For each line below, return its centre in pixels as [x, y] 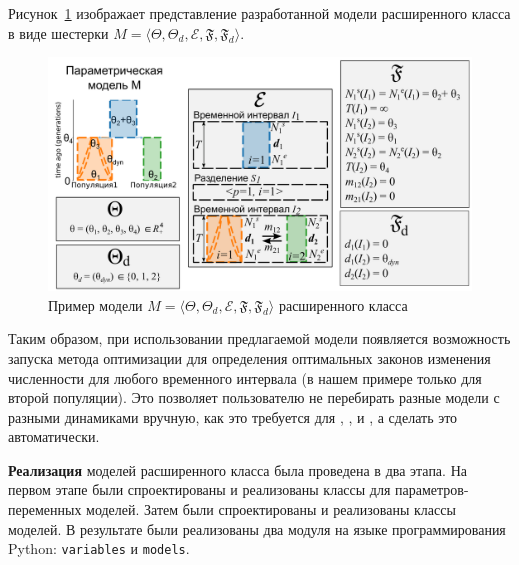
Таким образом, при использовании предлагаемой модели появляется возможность [259, 338]
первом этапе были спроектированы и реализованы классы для [199, 489]
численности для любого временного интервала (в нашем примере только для [245, 377]
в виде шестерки [58, 32]
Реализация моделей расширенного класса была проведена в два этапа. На [237, 469]
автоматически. [54, 436]
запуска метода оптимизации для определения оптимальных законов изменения [249, 357]
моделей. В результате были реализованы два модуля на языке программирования [257, 528]
